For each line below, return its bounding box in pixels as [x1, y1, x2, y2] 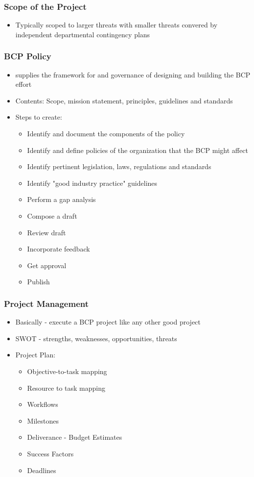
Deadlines [27, 465, 56, 475]
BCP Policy [4, 50, 51, 62]
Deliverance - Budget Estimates [27, 432, 122, 442]
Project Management [4, 297, 89, 309]
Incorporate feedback [27, 244, 90, 254]
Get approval [27, 260, 67, 270]
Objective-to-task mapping [27, 366, 107, 376]
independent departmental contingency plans [15, 29, 150, 39]
